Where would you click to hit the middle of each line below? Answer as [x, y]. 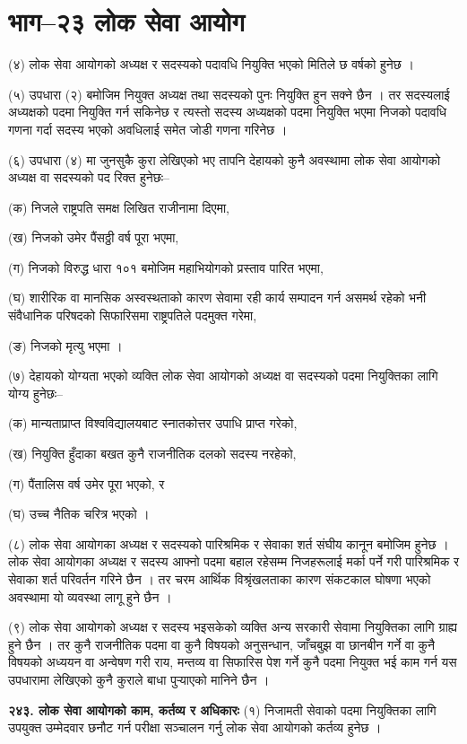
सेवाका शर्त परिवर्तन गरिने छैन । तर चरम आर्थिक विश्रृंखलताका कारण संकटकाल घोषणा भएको [220, 579]
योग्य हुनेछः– [36, 393]
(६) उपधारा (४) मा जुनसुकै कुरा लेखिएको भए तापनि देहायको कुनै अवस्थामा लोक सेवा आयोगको [225, 159]
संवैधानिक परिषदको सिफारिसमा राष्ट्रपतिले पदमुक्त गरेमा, [133, 315]
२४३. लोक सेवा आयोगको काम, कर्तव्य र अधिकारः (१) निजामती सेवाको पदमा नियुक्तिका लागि [222, 709]
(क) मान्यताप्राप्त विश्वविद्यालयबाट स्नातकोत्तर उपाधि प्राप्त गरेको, [153, 423]
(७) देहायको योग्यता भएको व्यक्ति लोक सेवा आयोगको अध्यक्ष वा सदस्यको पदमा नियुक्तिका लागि [223, 376]
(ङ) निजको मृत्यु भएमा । [65, 345]
